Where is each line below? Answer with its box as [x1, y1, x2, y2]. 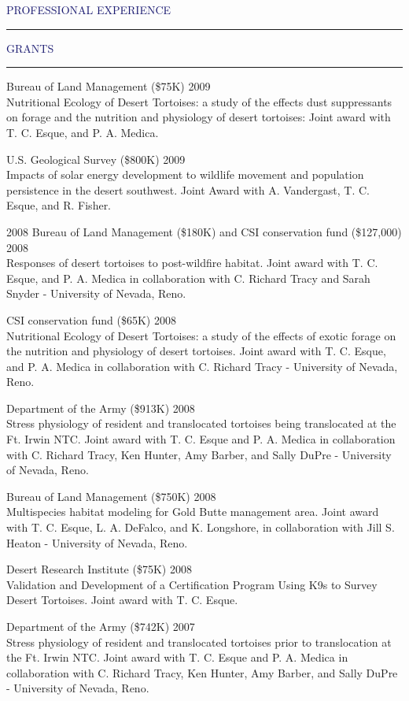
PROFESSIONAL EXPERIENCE [6, 2, 171, 17]
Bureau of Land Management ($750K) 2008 [6, 488, 216, 504]
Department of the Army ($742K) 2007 [6, 618, 195, 634]
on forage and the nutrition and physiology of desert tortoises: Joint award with [6, 109, 391, 125]
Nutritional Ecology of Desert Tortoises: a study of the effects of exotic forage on [6, 327, 396, 343]
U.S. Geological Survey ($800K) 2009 [6, 150, 186, 167]
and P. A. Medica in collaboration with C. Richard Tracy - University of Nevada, [6, 358, 398, 374]
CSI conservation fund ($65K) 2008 [6, 311, 176, 328]
